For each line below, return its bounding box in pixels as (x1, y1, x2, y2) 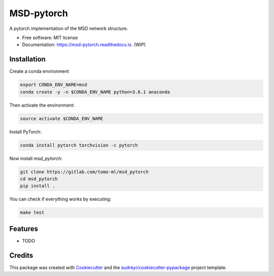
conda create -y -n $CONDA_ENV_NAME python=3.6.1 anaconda (20, 89, 170, 95)
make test (20, 210, 45, 216)
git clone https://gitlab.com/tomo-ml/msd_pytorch (20, 169, 149, 175)
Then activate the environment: (9, 102, 75, 108)
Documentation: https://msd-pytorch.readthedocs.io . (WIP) (22, 42, 146, 48)
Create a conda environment (9, 68, 70, 75)
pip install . (20, 183, 55, 189)
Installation (9, 55, 46, 63)
